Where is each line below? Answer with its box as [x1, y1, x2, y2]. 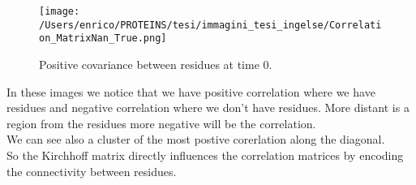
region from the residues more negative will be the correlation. [6, 114, 316, 131]
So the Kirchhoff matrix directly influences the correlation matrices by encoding [6, 146, 404, 163]
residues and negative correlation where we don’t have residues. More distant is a [6, 99, 410, 116]
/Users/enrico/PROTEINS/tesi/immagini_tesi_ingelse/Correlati [39, 19, 382, 31]
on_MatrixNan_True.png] [39, 32, 167, 45]
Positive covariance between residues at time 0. [39, 55, 272, 72]
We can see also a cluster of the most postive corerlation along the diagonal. [6, 131, 385, 148]
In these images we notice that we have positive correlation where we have [6, 83, 375, 100]
